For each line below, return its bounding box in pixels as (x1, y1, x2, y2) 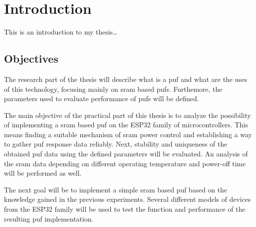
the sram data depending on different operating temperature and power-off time (4, 158, 246, 168)
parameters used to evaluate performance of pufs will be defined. (4, 93, 199, 104)
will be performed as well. (4, 168, 82, 178)
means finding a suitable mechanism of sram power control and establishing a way (4, 129, 252, 139)
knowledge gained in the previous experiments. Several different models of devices (4, 194, 251, 204)
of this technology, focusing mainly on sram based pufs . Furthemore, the (4, 83, 222, 94)
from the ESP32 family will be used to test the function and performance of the (4, 204, 246, 214)
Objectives (4, 51, 59, 66)
